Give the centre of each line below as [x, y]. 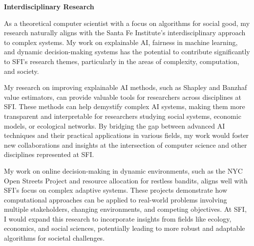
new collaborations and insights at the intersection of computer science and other [126, 145]
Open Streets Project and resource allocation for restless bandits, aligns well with [126, 180]
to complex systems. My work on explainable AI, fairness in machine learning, [121, 42]
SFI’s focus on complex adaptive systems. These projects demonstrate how [116, 190]
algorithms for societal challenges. [54, 238]
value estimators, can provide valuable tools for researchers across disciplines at [123, 97]
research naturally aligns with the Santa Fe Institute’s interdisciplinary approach [125, 33]
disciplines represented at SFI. [49, 154]
